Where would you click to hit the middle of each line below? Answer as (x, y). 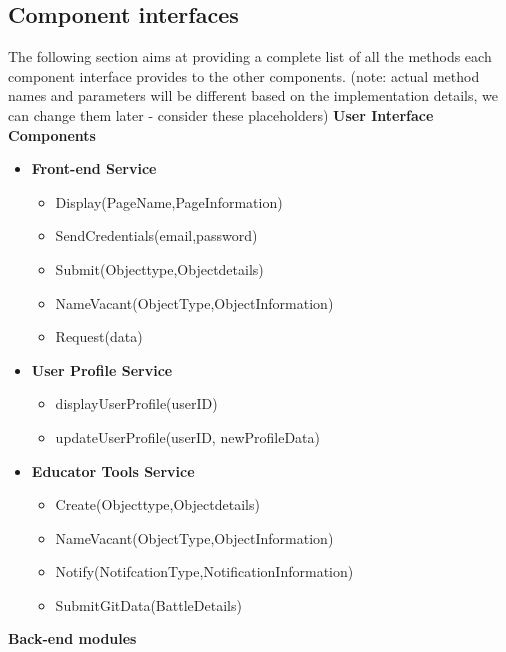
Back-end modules (72, 638)
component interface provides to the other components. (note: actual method (244, 75)
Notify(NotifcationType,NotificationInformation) (204, 571)
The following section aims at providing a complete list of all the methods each (250, 56)
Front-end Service (94, 168)
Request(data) (99, 336)
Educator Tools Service (113, 470)
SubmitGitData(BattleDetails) (148, 604)
